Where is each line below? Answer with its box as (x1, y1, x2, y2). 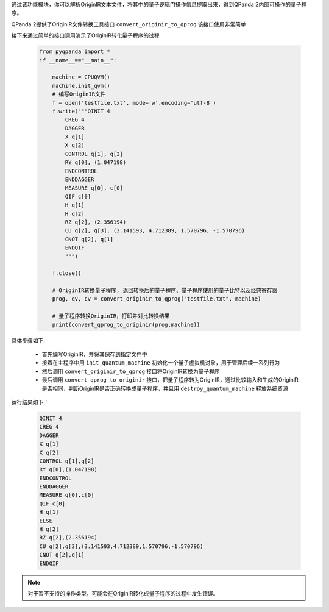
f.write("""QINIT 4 (52, 107, 111, 115)
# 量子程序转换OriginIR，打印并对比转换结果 (52, 313, 170, 319)
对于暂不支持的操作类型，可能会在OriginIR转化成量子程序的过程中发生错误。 (27, 589, 219, 597)
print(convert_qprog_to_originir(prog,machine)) (52, 321, 200, 328)
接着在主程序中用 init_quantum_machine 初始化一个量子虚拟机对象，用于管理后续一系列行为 (41, 359, 280, 366)
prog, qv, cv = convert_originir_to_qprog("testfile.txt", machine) (52, 296, 261, 302)
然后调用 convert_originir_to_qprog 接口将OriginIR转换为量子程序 (41, 368, 221, 375)
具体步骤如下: (11, 336, 46, 344)
